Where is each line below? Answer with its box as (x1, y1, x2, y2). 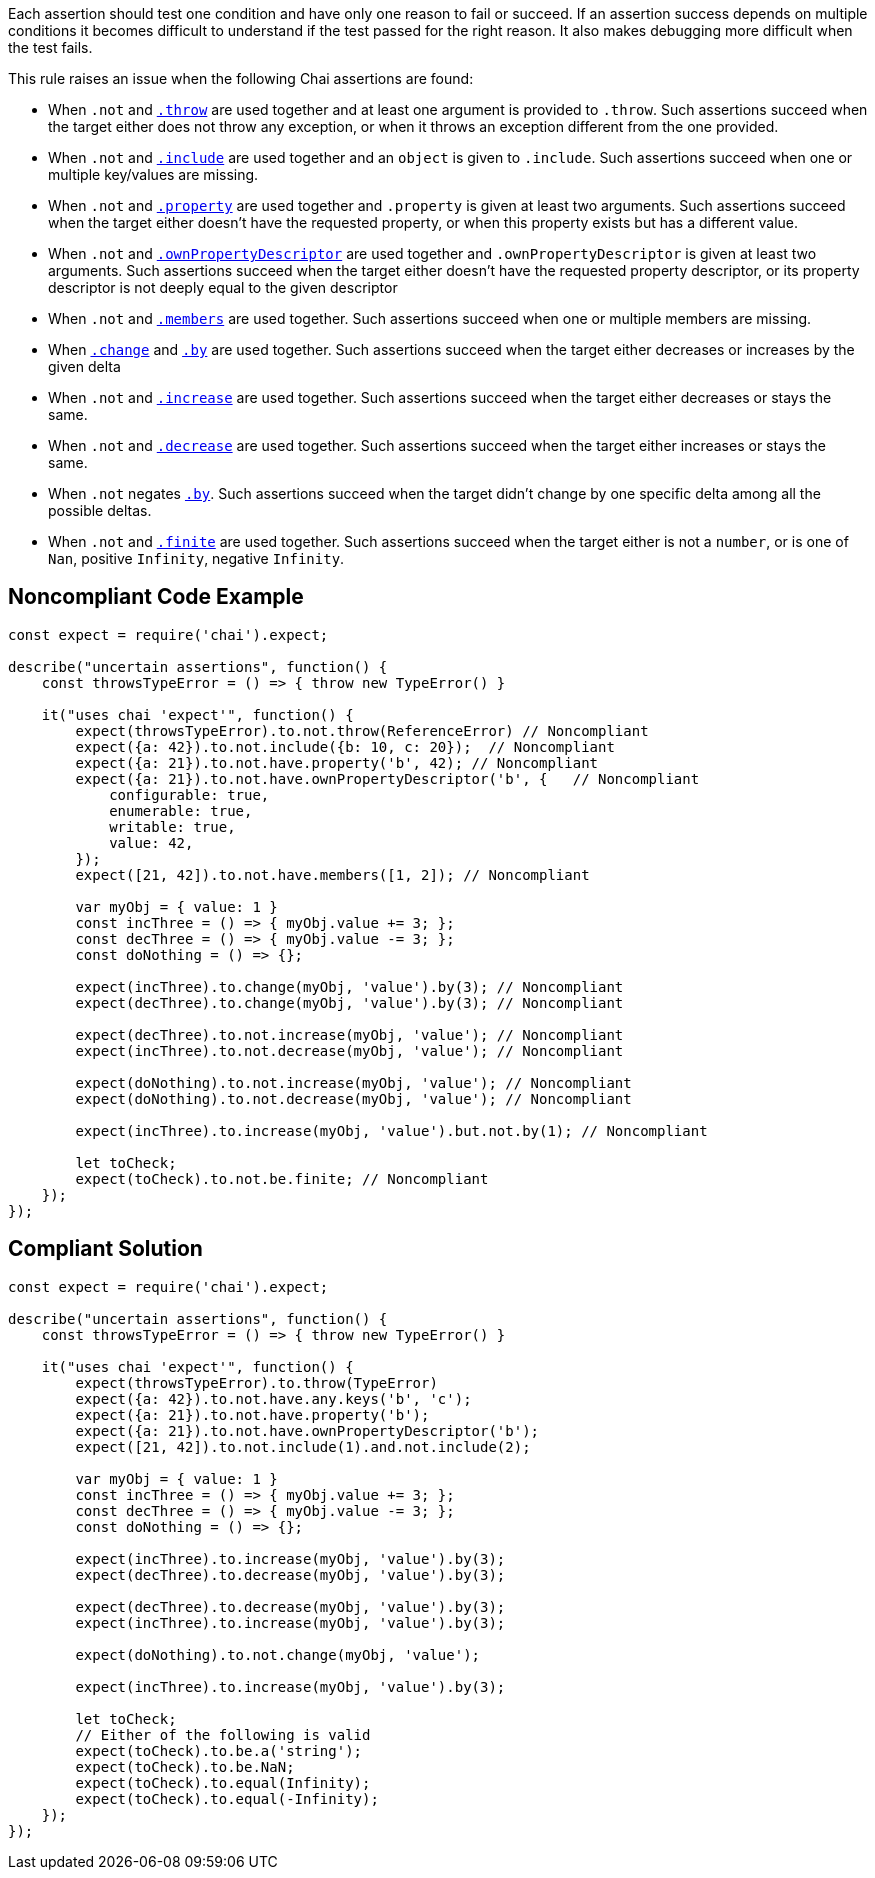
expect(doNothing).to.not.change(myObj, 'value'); (75, 1646, 481, 1663)
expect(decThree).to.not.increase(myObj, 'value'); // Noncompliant (75, 1026, 624, 1043)
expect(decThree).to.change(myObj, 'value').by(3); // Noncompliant (75, 994, 624, 1011)
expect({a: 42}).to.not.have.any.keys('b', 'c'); (75, 1390, 472, 1407)
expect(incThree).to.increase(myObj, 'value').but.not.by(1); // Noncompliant (75, 1122, 708, 1139)
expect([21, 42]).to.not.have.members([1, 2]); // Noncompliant (75, 866, 590, 883)
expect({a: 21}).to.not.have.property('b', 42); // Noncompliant (75, 754, 599, 771)
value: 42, (109, 834, 194, 851)
